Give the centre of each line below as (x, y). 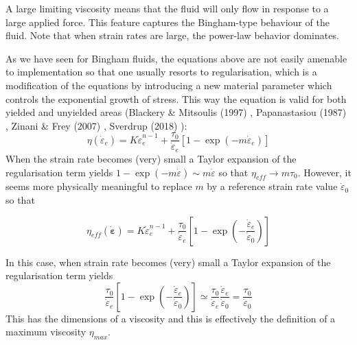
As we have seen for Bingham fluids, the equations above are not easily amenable (176, 58)
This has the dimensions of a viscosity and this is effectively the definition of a (171, 318)
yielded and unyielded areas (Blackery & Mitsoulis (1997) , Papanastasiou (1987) (176, 112)
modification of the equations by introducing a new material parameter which (169, 85)
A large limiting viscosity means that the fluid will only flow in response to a (167, 8)
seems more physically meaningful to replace (99, 186)
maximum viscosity (46, 332)
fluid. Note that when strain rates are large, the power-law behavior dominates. (172, 35)
